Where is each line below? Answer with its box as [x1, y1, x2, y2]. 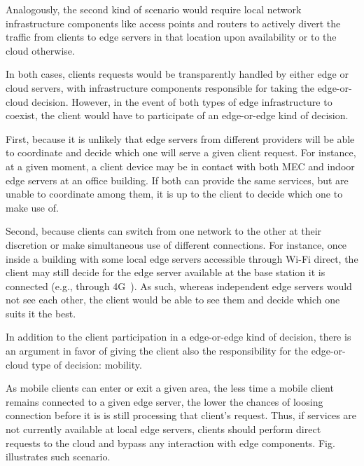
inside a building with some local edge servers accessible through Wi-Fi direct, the [6, 251, 358, 266]
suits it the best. [6, 306, 76, 320]
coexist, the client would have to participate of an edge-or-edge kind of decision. [6, 108, 349, 123]
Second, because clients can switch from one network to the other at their [6, 224, 322, 238]
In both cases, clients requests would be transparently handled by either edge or [6, 67, 349, 81]
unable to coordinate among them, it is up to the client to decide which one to [6, 186, 343, 201]
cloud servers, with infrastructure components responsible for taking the [6, 80, 314, 95]
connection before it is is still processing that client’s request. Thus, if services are [6, 408, 357, 423]
